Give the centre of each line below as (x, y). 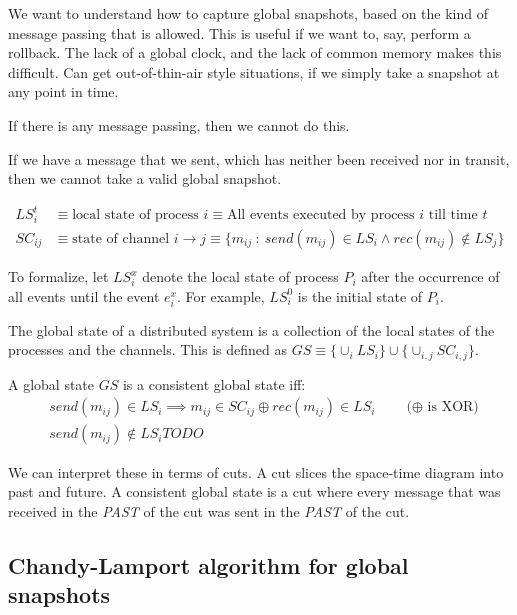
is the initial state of (360, 295)
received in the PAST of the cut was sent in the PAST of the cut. (209, 510)
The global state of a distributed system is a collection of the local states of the (251, 329)
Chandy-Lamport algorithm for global (208, 564)
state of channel (121, 239)
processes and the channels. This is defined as (147, 349)
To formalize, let (58, 276)
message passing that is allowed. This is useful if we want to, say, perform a (239, 32)
